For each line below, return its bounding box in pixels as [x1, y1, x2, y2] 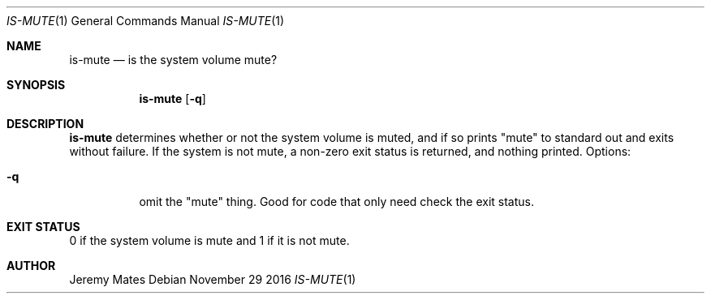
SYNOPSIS [6, 78, 66, 92]
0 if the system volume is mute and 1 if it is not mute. [69, 234, 350, 247]
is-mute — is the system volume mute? [69, 53, 278, 66]
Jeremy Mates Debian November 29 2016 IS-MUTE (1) [69, 272, 356, 286]
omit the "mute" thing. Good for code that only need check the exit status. [139, 195, 534, 208]
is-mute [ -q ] [139, 92, 206, 105]
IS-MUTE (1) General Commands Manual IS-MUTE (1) [6, 14, 285, 28]
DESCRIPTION [6, 117, 84, 131]
